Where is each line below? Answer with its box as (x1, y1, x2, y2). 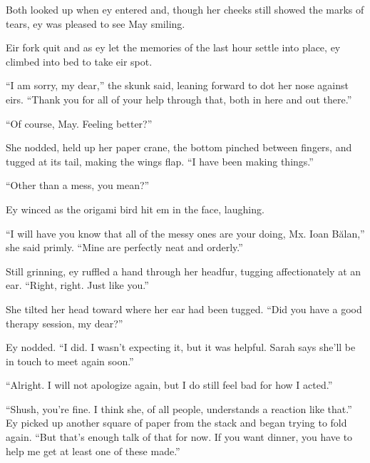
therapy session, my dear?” (6, 315, 123, 330)
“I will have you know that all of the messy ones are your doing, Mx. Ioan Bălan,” (6, 225, 365, 240)
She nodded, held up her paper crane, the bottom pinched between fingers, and (6, 140, 352, 155)
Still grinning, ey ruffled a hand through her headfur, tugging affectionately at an (6, 263, 361, 278)
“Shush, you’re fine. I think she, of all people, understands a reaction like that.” (6, 401, 352, 416)
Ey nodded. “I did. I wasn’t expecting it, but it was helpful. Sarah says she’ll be (6, 340, 356, 355)
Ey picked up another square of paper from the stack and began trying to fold (6, 415, 347, 430)
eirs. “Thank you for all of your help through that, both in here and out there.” (6, 91, 352, 106)
